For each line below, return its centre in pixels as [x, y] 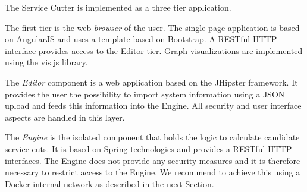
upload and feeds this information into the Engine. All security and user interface [153, 106]
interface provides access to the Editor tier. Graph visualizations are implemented [154, 50]
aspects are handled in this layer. [65, 117]
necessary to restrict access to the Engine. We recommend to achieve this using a [153, 172]
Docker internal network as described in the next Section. [109, 183]
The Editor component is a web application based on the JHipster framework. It [151, 82]
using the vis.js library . [46, 62]
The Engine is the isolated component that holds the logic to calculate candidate [152, 137]
